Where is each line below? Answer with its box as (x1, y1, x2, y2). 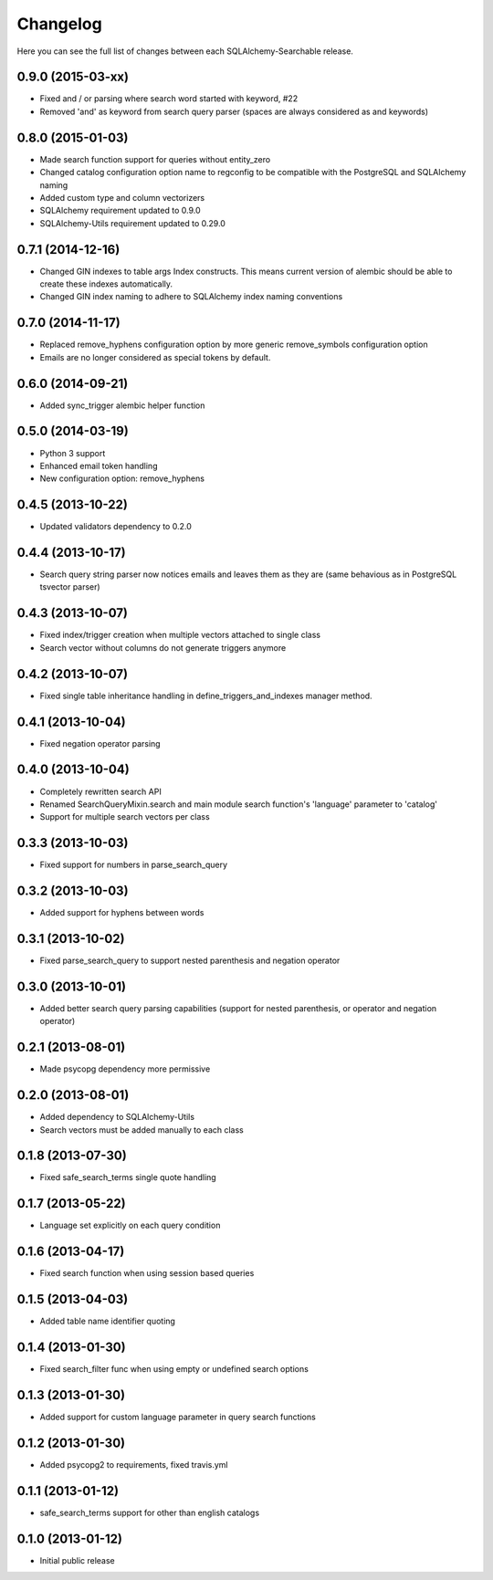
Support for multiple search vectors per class (39, 811, 210, 822)
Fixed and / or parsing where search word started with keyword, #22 (39, 93, 299, 104)
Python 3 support (39, 447, 106, 458)
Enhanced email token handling (39, 460, 158, 471)
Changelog (16, 14, 102, 34)
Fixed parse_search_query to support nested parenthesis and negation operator (39, 955, 341, 966)
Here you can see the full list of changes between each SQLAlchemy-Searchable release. (16, 46, 353, 57)
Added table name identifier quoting (39, 1315, 175, 1327)
